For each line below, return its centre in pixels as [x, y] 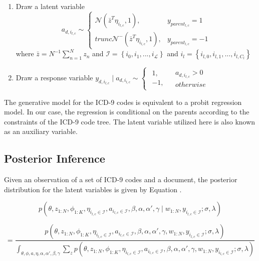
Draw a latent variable [50, 6]
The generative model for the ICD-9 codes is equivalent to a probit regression [123, 102]
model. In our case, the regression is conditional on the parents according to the [127, 112]
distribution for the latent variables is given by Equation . [93, 189]
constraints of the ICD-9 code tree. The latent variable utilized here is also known [130, 121]
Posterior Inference [55, 158]
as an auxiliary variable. [41, 131]
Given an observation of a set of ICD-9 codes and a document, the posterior [121, 179]
